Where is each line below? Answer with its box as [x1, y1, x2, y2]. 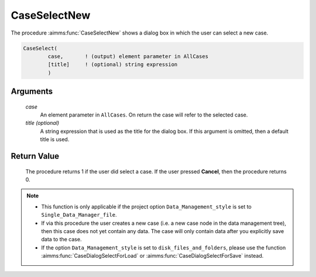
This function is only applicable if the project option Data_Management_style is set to [41, 203, 252, 210]
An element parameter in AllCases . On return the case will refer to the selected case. [40, 111, 248, 118]
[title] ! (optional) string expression [47, 61, 178, 68]
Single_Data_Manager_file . [41, 211, 117, 218]
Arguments [11, 87, 53, 97]
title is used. [40, 136, 70, 143]
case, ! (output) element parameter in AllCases [47, 53, 209, 60]
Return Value [11, 151, 60, 161]
